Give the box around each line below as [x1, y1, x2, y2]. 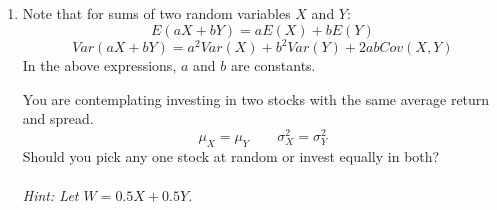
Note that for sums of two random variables [22, 3, 291, 23]
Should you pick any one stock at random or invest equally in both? [22, 145, 440, 166]
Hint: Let [22, 184, 79, 205]
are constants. [230, 55, 316, 76]
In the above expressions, [22, 55, 177, 76]
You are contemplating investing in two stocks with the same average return [22, 88, 490, 109]
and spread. [22, 108, 94, 129]
